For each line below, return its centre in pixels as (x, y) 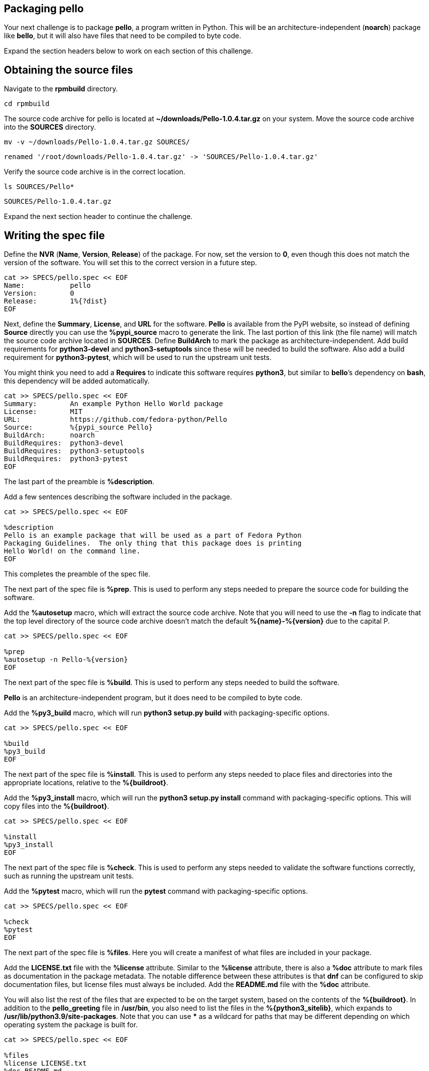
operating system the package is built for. (71, 1025)
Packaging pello (44, 9)
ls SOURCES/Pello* (39, 187)
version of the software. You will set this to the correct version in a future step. (131, 263)
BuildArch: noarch (50, 435)
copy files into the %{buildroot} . (57, 806)
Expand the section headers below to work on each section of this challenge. (128, 51)
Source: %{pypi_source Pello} (78, 427)
